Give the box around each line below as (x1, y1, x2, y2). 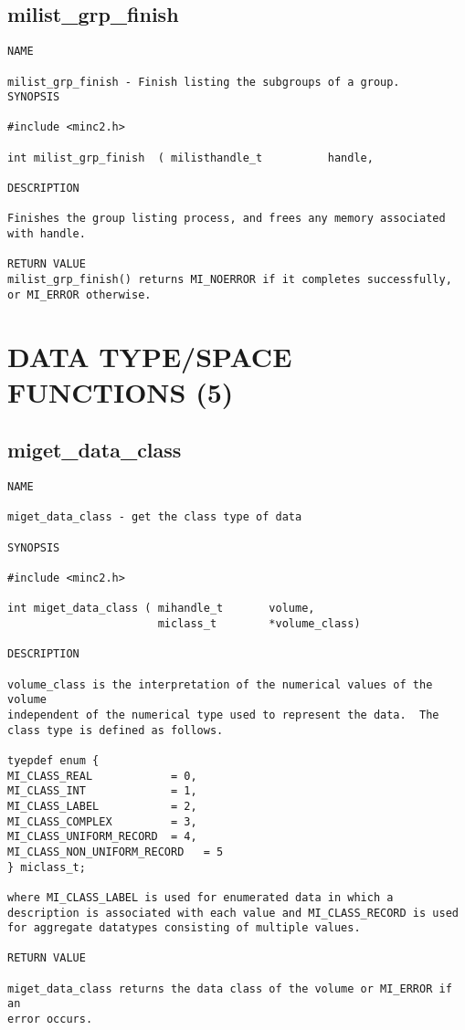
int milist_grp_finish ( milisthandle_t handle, (7, 151, 374, 164)
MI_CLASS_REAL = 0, (7, 769, 197, 783)
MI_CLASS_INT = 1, (7, 784, 197, 798)
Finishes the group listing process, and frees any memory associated (7, 212, 446, 226)
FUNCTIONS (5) (7, 373, 234, 410)
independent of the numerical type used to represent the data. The (7, 708, 439, 721)
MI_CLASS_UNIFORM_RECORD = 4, (7, 830, 197, 844)
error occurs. (7, 1013, 93, 1026)
